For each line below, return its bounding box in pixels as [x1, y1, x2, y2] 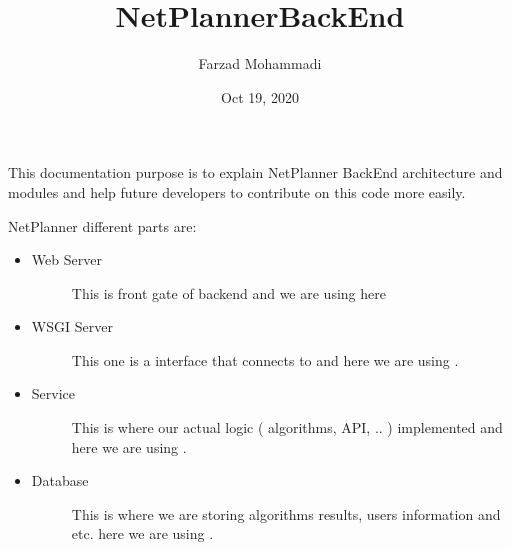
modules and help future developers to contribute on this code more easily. [8, 181, 466, 202]
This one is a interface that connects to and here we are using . [71, 349, 459, 370]
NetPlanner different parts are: [8, 215, 197, 236]
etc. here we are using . [71, 523, 214, 544]
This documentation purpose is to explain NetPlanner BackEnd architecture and [8, 162, 503, 183]
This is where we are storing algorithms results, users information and [71, 503, 501, 524]
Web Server [31, 249, 102, 270]
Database [31, 470, 89, 491]
